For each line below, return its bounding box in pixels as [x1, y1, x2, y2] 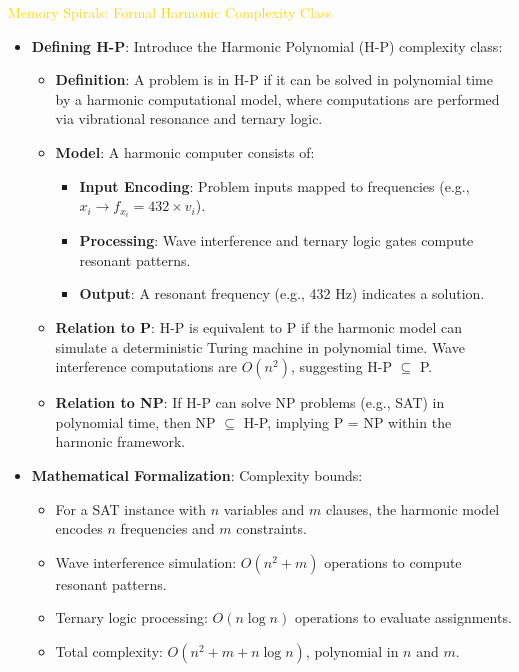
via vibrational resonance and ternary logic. [55, 108, 323, 129]
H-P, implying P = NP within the [243, 411, 452, 432]
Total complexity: [55, 640, 163, 661]
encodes [55, 518, 103, 539]
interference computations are [55, 356, 238, 377]
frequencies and [120, 518, 215, 539]
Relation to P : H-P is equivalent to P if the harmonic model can [55, 317, 462, 338]
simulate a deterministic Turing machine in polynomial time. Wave [55, 336, 465, 357]
